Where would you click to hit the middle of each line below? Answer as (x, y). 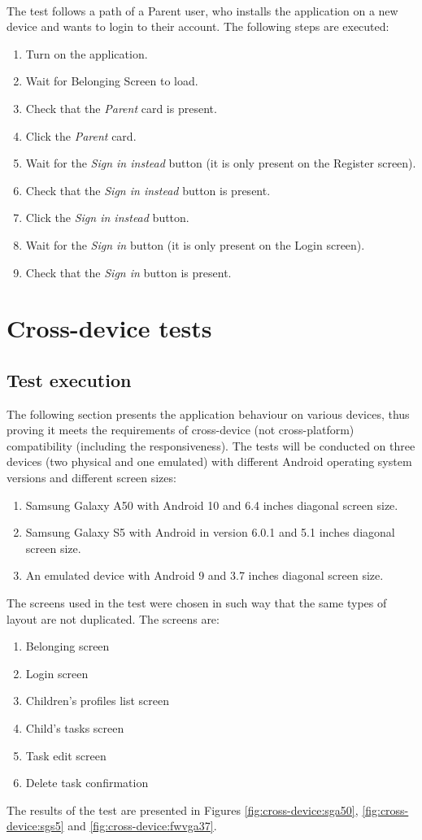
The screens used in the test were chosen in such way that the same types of (197, 603)
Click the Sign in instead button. (107, 218)
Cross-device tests (109, 328)
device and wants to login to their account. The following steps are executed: (198, 26)
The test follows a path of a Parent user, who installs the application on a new (202, 10)
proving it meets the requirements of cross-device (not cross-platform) (181, 430)
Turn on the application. (87, 53)
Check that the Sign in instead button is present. (148, 190)
